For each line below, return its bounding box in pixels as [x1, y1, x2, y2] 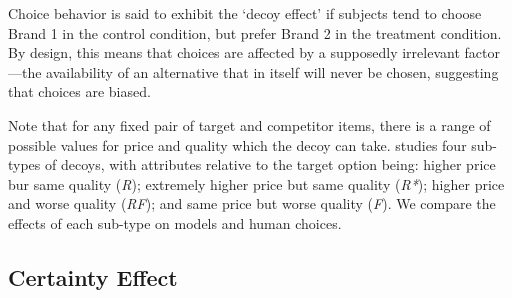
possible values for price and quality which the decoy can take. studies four [8, 134, 467, 155]
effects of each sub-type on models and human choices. [8, 212, 342, 233]
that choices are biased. [8, 81, 151, 102]
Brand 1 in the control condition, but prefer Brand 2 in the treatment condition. [8, 22, 502, 43]
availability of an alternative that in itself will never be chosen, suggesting [46, 61, 499, 82]
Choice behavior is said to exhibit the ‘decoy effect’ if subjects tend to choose [8, 3, 482, 23]
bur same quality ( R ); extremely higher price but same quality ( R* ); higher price [8, 173, 505, 194]
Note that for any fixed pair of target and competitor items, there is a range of [8, 114, 491, 135]
